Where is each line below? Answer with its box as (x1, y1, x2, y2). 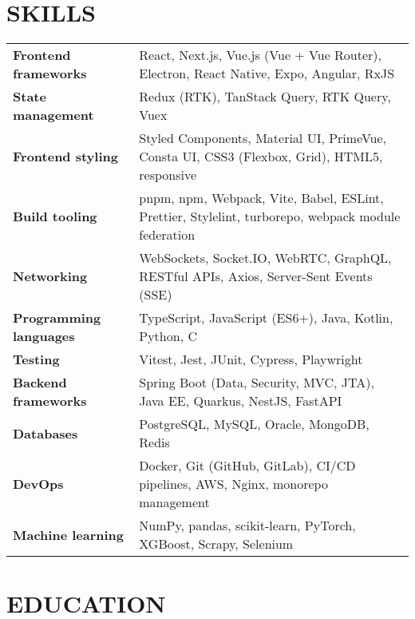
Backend (13, 373, 67, 392)
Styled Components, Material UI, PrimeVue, (139, 129, 387, 148)
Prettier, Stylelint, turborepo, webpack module (139, 207, 401, 226)
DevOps (13, 474, 64, 494)
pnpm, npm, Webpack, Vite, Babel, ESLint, (139, 188, 384, 208)
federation (139, 225, 196, 244)
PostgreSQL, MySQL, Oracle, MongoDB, (139, 415, 370, 434)
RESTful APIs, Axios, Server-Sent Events (139, 267, 373, 286)
